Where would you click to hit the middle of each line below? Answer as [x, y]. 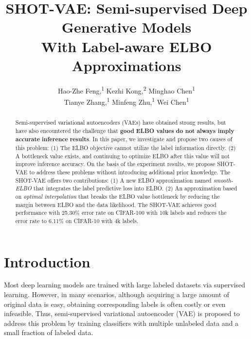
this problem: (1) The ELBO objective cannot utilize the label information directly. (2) [125, 147]
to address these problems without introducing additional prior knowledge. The [130, 172]
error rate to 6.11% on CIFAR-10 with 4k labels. [77, 220]
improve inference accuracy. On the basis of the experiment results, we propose [115, 164]
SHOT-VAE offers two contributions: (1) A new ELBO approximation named [113, 180]
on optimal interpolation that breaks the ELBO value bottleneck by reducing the [117, 196]
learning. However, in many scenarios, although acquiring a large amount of [117, 294]
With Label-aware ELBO [126, 46]
